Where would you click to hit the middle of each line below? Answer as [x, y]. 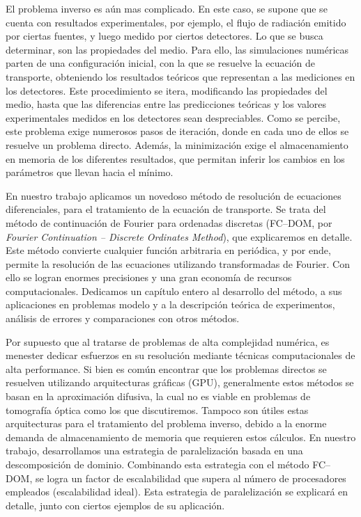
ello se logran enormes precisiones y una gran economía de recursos [149, 277]
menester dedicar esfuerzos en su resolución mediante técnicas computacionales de [180, 355]
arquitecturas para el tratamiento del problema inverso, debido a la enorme [166, 423]
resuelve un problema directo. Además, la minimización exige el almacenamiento [177, 144]
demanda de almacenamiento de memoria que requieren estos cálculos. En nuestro [181, 437]
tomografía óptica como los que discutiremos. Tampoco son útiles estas [157, 409]
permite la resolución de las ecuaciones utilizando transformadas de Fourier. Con [178, 263]
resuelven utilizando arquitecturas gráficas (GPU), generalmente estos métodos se [180, 382]
